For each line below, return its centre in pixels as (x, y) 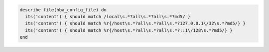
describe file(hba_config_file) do (63, 10)
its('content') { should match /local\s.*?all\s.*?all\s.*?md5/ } (108, 16)
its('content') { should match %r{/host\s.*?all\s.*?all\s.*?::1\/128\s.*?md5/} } (129, 30)
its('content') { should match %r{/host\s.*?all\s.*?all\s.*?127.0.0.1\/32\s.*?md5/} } (135, 24)
